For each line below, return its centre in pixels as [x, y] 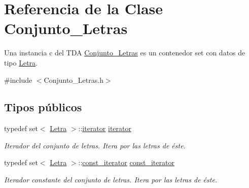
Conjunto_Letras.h [74, 80]
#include [18, 80]
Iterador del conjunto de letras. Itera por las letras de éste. [95, 145]
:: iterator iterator [105, 128]
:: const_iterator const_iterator [126, 162]
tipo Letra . [21, 62]
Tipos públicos [43, 107]
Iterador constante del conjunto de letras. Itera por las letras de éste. [111, 180]
